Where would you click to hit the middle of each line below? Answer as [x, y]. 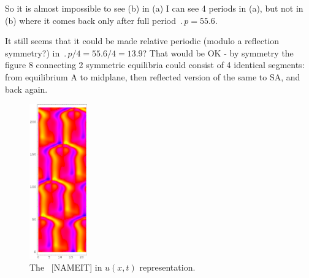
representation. [167, 267]
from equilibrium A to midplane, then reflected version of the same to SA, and [153, 76]
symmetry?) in [32, 52]
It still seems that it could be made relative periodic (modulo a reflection [142, 41]
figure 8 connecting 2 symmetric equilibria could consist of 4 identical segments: [155, 65]
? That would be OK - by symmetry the [218, 52]
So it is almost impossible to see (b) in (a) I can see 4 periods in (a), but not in [154, 8]
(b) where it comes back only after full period [91, 20]
